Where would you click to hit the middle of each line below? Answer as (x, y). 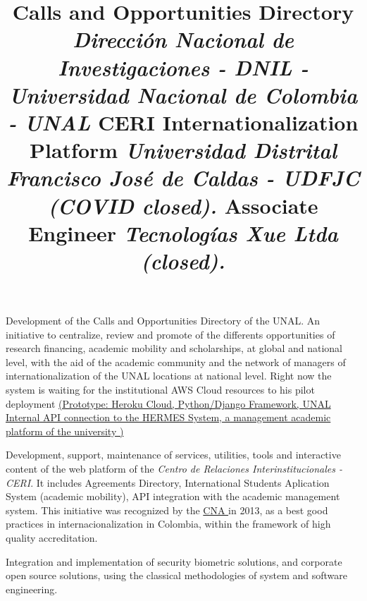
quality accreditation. (52, 537)
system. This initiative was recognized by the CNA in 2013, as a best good (167, 510)
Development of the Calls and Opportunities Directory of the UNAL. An (163, 321)
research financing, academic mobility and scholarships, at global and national (174, 348)
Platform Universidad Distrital (183, 150)
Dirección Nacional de (183, 40)
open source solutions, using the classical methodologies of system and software (176, 575)
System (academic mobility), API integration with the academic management (173, 496)
